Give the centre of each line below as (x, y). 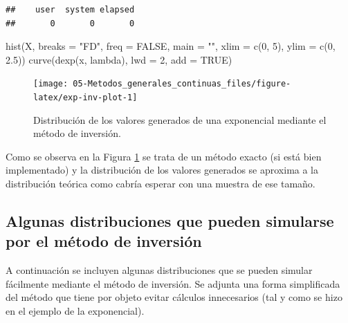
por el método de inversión (104, 241)
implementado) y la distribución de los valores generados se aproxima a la (162, 170)
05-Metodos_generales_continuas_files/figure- (182, 84)
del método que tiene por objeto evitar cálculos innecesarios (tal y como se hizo (174, 297)
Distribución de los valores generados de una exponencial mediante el (180, 119)
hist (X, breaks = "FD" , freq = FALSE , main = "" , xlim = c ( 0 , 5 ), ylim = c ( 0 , (171, 46)
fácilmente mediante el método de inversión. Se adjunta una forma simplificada (173, 283)
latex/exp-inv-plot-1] (85, 98)
